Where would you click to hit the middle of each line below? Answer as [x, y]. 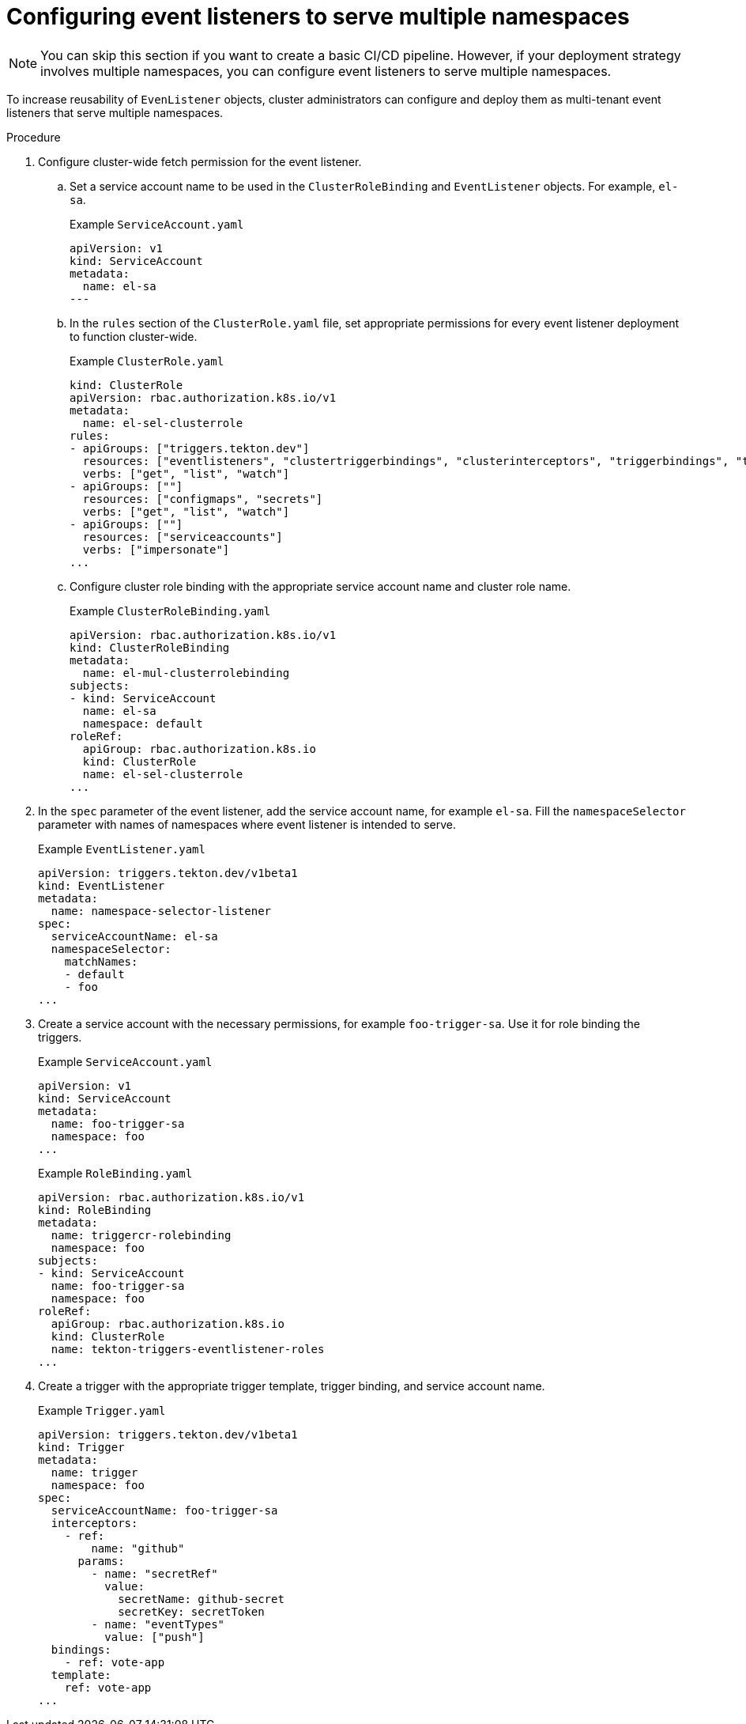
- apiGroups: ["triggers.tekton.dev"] [190, 448]
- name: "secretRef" [154, 1573]
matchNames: [101, 961]
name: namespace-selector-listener [161, 911]
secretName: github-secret [201, 1599]
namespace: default [143, 723]
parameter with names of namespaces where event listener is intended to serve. [247, 824]
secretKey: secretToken [191, 1611]
